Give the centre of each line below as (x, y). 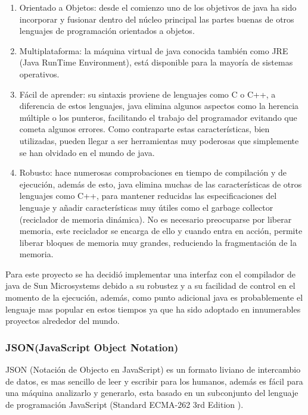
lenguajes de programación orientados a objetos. (107, 31)
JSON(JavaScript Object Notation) (92, 347)
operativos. (39, 74)
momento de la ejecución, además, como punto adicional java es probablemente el (154, 297)
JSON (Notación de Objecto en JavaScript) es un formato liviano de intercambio (153, 369)
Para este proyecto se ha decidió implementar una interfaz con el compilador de (151, 274)
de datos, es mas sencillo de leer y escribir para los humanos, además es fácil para (154, 381)
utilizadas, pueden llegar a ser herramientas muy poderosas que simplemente (159, 140)
